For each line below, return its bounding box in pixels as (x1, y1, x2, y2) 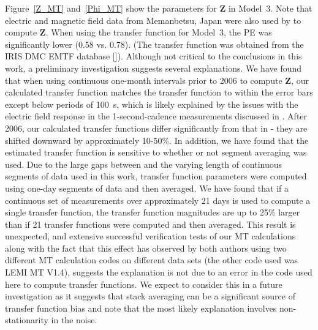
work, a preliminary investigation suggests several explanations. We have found (5, 61, 302, 74)
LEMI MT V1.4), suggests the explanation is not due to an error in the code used (5, 266, 312, 279)
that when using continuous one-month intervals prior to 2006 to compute (5, 73, 282, 86)
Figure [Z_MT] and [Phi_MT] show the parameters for (5, 2, 217, 14)
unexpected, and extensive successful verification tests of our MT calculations (5, 230, 296, 242)
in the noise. (51, 313, 97, 326)
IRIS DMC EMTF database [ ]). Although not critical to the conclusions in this (5, 50, 302, 62)
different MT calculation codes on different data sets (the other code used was (5, 253, 298, 266)
